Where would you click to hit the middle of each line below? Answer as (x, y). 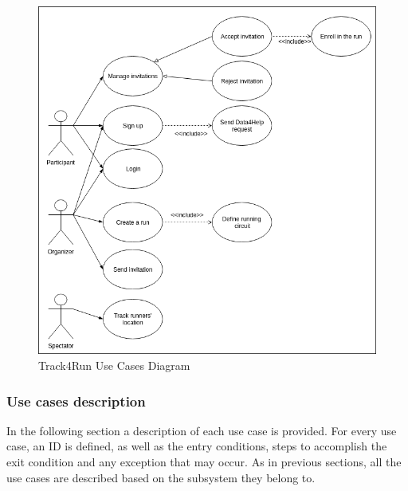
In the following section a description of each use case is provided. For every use (202, 430)
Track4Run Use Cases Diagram (114, 365)
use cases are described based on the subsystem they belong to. (161, 477)
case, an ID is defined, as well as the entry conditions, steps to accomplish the (197, 446)
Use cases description (76, 401)
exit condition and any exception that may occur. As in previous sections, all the (204, 462)
